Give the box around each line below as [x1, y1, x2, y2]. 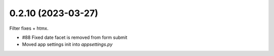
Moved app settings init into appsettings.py [22, 41, 113, 47]
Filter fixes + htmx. [9, 25, 49, 31]
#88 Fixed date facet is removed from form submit [22, 34, 127, 40]
